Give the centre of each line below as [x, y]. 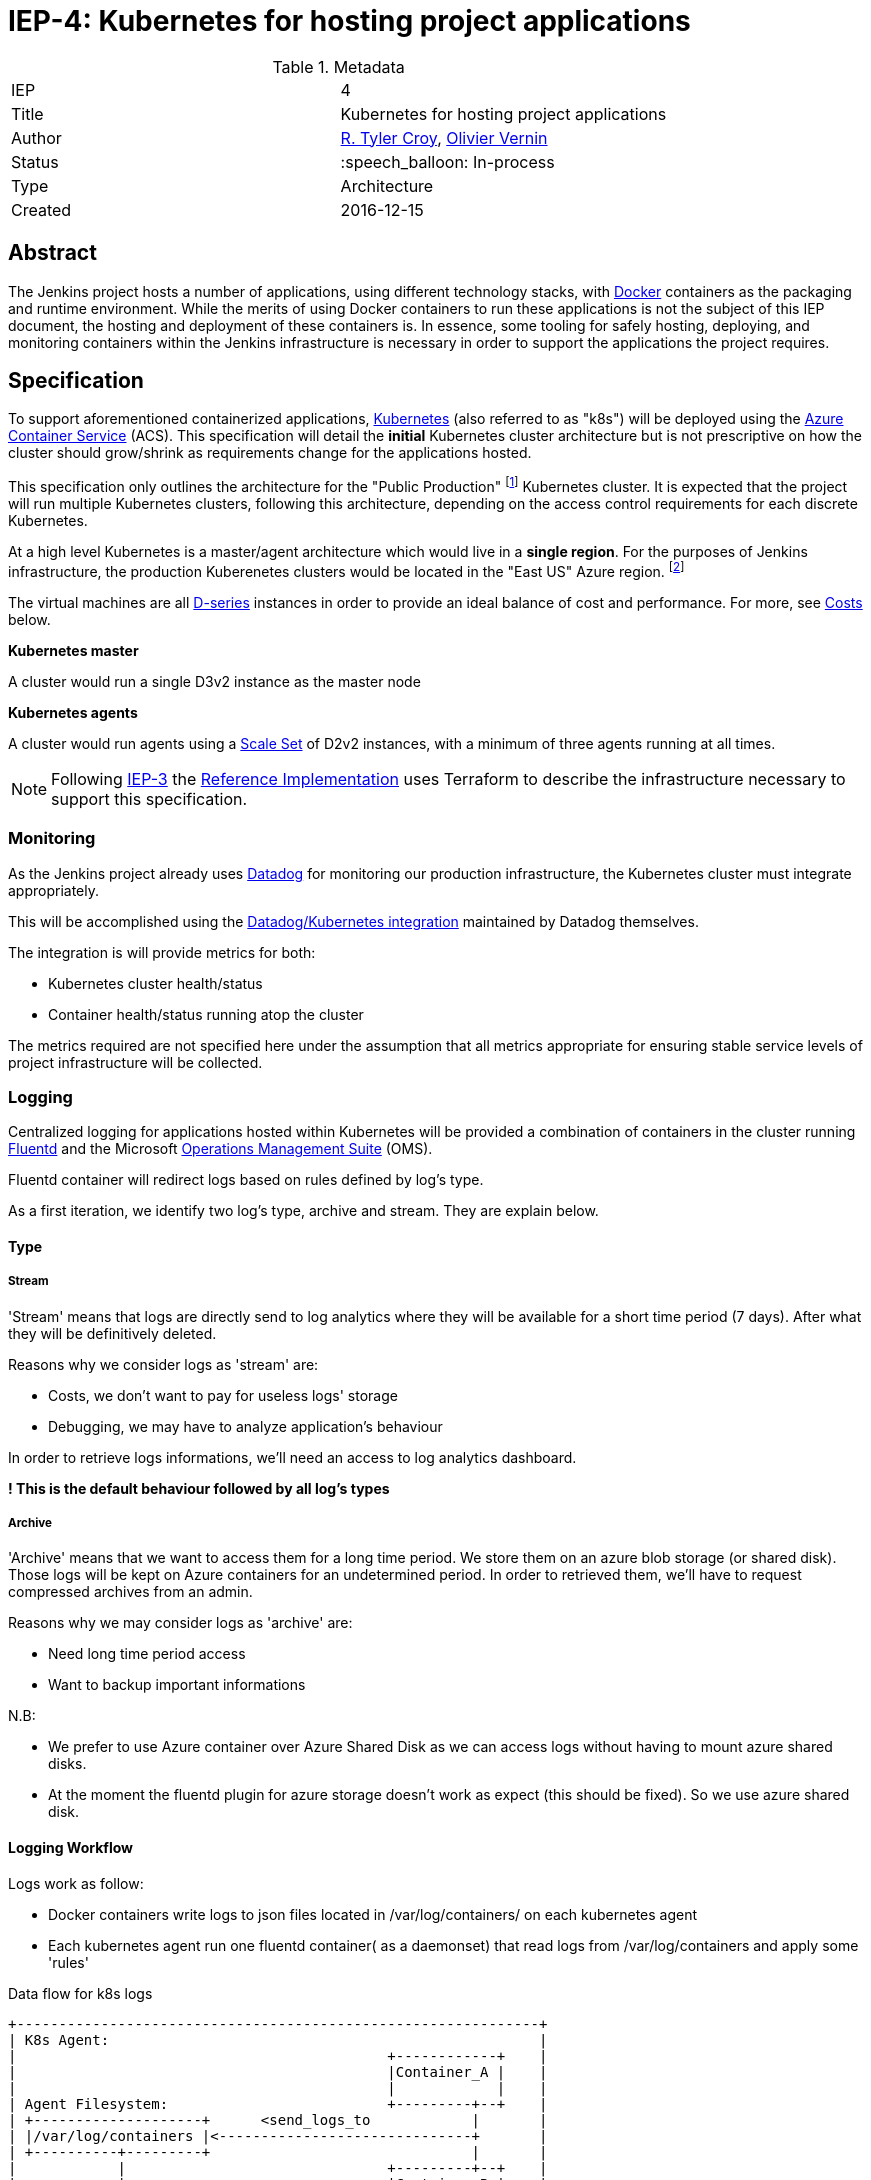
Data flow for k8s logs [80, 1993]
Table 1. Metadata [338, 66]
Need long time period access [147, 1654]
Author [36, 137]
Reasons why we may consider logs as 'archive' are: [180, 1623]
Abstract [52, 253]
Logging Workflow [70, 1848]
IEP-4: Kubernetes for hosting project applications [349, 21]
